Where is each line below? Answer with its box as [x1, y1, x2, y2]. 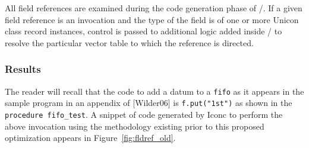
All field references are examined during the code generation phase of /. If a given [5, 2, 302, 14]
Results [5, 62, 41, 76]
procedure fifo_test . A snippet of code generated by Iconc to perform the [5, 108, 283, 120]
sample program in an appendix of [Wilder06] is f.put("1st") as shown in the [5, 96, 292, 109]
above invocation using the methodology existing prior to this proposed [5, 120, 264, 132]
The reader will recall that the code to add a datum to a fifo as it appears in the [5, 85, 304, 97]
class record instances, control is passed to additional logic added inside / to [5, 25, 282, 37]
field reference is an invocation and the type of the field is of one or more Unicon [5, 13, 299, 25]
